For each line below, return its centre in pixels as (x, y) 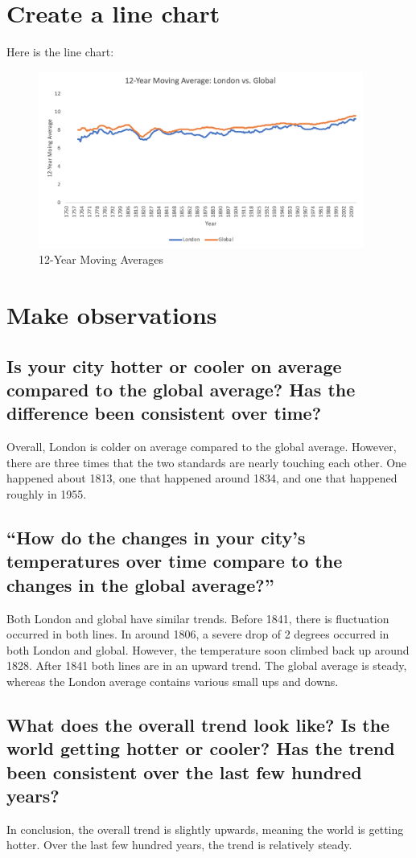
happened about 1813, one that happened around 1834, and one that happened (202, 478)
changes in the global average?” (140, 584)
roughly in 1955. (47, 493)
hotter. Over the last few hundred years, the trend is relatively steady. (179, 845)
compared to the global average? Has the (181, 389)
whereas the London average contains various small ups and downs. (173, 681)
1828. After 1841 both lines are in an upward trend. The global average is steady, (207, 665)
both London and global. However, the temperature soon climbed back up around (208, 649)
